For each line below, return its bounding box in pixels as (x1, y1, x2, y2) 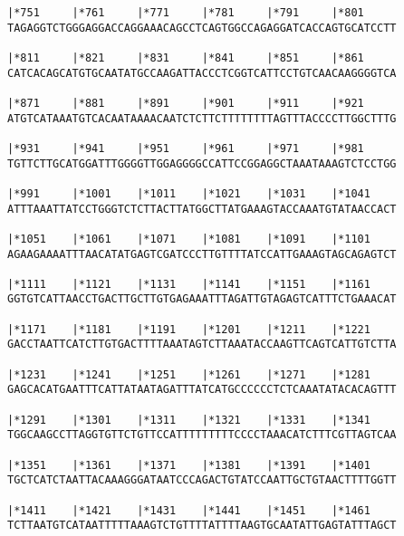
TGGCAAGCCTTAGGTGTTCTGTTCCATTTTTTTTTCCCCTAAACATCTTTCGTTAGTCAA (7, 428, 397, 442)
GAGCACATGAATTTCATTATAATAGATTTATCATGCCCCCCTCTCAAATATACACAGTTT (7, 383, 397, 397)
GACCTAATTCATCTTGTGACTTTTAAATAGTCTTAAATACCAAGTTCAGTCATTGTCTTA (7, 338, 397, 351)
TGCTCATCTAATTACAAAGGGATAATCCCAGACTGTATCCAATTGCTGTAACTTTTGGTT (7, 474, 397, 487)
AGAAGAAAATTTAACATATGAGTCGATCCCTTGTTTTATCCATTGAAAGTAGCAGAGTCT (7, 247, 397, 261)
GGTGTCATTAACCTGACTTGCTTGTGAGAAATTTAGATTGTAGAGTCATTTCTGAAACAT (7, 292, 397, 306)
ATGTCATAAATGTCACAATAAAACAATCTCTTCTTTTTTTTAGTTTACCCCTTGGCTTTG (7, 111, 397, 125)
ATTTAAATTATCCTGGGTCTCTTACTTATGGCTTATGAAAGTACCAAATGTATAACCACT (7, 202, 397, 215)
